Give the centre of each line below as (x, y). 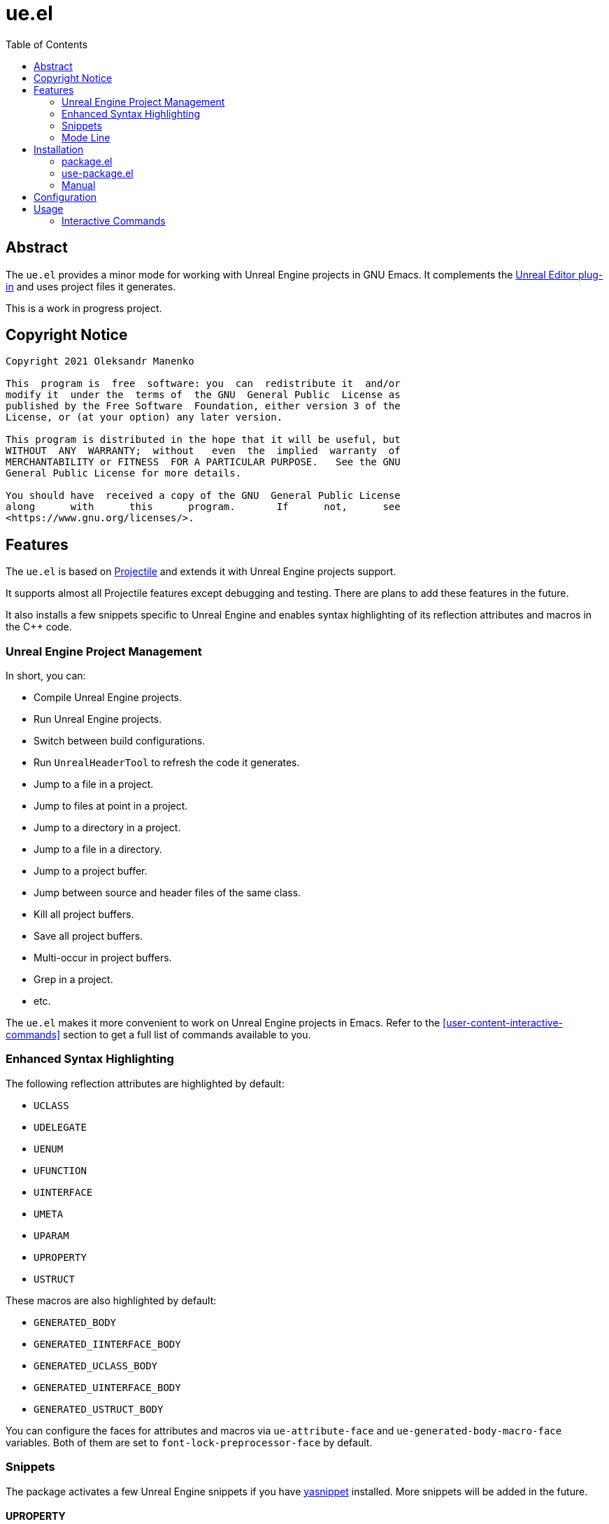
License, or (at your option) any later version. (144, 417)
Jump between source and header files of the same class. (167, 893)
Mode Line (86, 137)
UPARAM (51, 1235)
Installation (59, 149)
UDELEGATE (60, 1127)
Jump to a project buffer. (91, 871)
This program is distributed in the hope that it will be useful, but (203, 440)
